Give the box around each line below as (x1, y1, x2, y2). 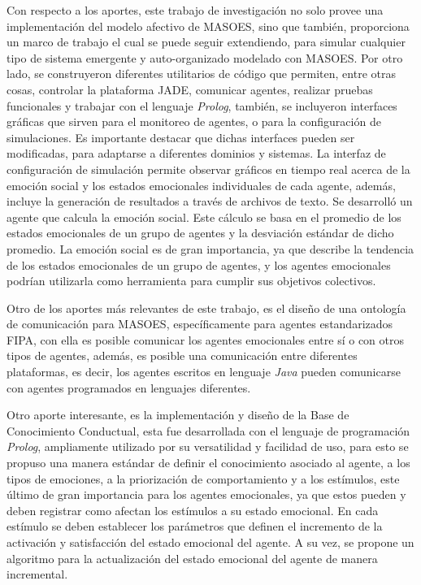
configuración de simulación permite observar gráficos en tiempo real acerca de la (7, 160, 410, 177)
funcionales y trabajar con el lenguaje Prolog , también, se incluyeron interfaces (7, 97, 397, 114)
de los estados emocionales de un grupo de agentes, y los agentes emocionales (7, 256, 391, 273)
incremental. (7, 565, 68, 583)
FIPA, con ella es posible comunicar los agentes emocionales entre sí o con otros (7, 331, 405, 348)
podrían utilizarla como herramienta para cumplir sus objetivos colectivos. (7, 272, 376, 289)
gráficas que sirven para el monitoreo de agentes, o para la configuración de (7, 113, 381, 130)
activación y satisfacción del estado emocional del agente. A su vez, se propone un (7, 534, 414, 550)
